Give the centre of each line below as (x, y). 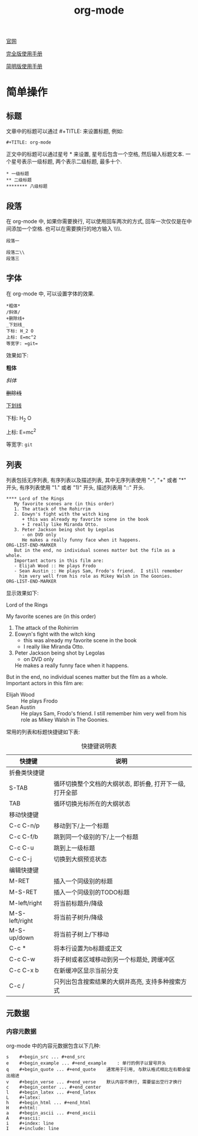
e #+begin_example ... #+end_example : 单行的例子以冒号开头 (86, 1063)
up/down (22, 938)
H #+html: (22, 1108)
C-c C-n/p (24, 826)
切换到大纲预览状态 (80, 859)
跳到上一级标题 (75, 848)
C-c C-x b (24, 971)
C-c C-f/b (24, 836)
